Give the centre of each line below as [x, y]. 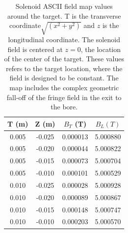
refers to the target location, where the [64, 68]
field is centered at [35, 49]
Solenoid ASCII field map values [64, 6]
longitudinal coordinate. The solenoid [64, 39]
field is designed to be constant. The [64, 78]
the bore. [64, 107]
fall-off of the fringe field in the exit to [64, 97]
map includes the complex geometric [64, 87]
